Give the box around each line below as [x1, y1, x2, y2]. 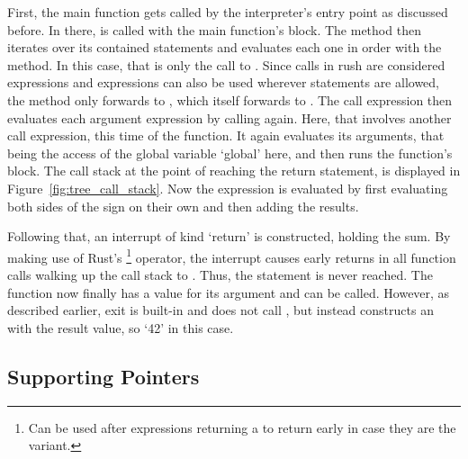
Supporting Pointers [7, 362, 200, 390]
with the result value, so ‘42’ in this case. [7, 318, 234, 337]
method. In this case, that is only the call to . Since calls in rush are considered [7, 55, 445, 74]
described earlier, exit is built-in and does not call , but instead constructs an [7, 301, 434, 319]
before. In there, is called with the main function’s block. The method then [7, 20, 421, 39]
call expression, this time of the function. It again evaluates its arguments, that [7, 126, 445, 145]
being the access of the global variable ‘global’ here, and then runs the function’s [7, 143, 453, 162]
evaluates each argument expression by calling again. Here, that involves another [7, 108, 452, 127]
